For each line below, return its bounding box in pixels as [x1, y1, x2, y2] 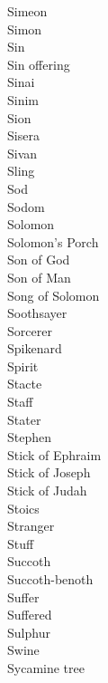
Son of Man [7, 267, 71, 286]
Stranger [7, 516, 55, 535]
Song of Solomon [7, 285, 100, 304]
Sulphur [7, 622, 50, 641]
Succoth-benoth [7, 570, 94, 588]
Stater [7, 409, 41, 428]
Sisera [7, 126, 40, 145]
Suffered [7, 605, 52, 624]
